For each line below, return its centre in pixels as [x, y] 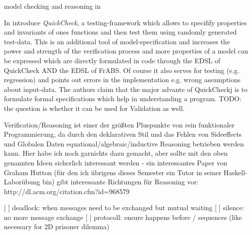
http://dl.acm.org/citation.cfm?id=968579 [67, 191]
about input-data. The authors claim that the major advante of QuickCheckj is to [126, 89]
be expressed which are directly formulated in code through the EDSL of [112, 60]
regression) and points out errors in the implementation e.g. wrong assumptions [122, 80]
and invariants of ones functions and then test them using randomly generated [120, 32]
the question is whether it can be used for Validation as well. [94, 108]
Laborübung [22, 182]
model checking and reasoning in [52, 6]
